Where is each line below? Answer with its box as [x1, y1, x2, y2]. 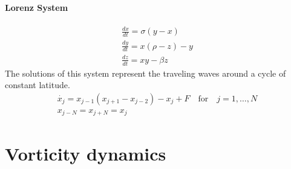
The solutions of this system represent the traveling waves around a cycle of [5, 66, 286, 79]
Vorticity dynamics [5, 141, 166, 165]
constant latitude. [5, 78, 70, 91]
